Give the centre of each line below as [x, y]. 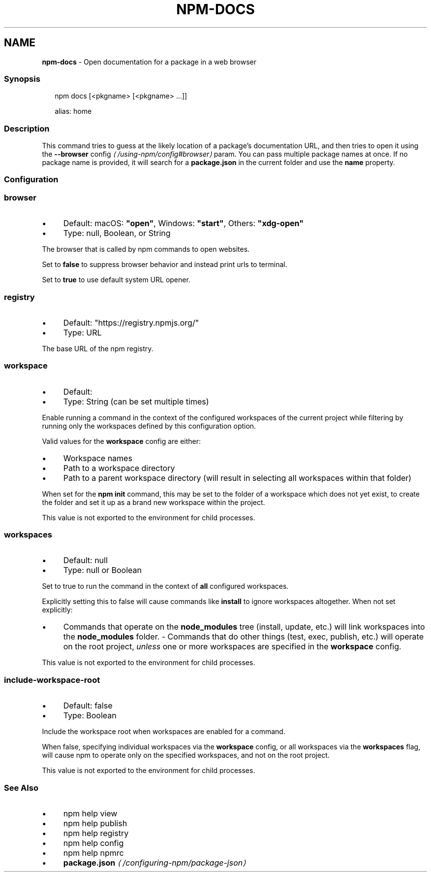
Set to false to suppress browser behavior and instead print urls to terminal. [165, 265]
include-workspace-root [52, 680]
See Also [21, 788]
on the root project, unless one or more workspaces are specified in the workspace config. [232, 647]
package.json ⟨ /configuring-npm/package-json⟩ [154, 862]
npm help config [93, 843]
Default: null [85, 560]
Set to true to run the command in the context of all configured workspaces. [165, 586]
